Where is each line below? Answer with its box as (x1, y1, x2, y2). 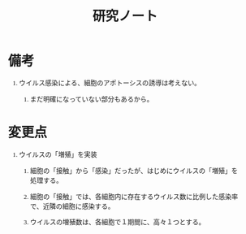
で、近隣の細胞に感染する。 (30, 202, 114, 210)
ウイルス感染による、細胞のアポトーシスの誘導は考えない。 (19, 80, 201, 88)
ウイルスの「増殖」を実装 (19, 150, 97, 158)
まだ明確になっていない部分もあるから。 (30, 95, 153, 103)
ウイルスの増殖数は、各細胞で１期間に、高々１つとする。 (30, 219, 205, 227)
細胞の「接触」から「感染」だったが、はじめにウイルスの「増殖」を (30, 167, 239, 175)
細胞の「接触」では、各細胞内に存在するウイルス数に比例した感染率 (30, 193, 239, 201)
